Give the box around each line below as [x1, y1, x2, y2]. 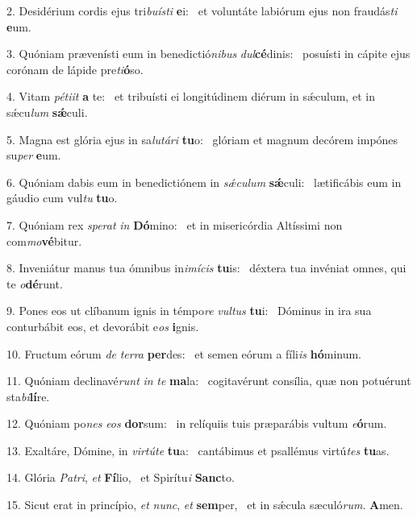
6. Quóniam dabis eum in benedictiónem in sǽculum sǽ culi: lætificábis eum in [6, 173, 402, 190]
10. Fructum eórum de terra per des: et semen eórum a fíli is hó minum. [6, 345, 362, 362]
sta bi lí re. [6, 387, 50, 404]
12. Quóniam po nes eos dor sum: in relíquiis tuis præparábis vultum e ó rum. [6, 415, 387, 432]
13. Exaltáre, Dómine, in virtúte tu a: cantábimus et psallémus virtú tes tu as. [6, 441, 390, 458]
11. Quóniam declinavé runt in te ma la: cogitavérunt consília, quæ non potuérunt [6, 372, 411, 389]
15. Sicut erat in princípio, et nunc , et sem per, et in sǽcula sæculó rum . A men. [6, 496, 403, 513]
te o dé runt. [6, 275, 63, 292]
